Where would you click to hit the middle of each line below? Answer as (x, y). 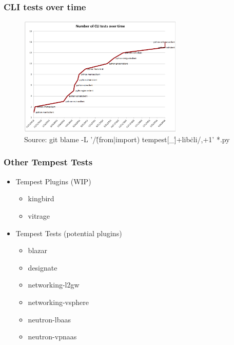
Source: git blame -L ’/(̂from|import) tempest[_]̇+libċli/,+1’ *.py (127, 139)
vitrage (39, 215)
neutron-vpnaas (52, 337)
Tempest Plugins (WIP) (53, 181)
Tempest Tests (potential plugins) (69, 233)
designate (43, 267)
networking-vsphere (58, 302)
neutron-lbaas (49, 319)
